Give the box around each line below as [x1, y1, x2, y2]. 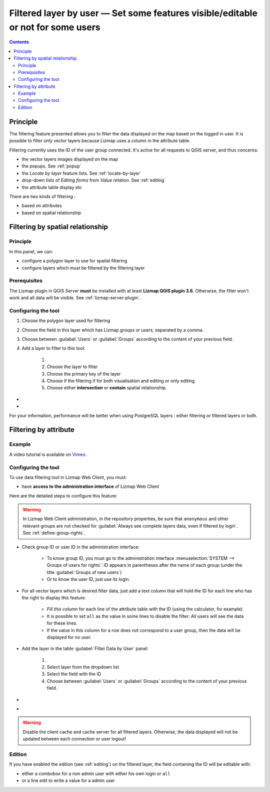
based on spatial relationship [21, 210, 81, 216]
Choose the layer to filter [46, 364, 98, 370]
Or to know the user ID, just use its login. [46, 576, 130, 582]
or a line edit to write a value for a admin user [21, 777, 115, 783]
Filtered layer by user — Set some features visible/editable [9, 8, 257, 19]
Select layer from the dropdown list [46, 664, 119, 670]
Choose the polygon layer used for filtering [21, 318, 110, 324]
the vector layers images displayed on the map [21, 156, 118, 162]
